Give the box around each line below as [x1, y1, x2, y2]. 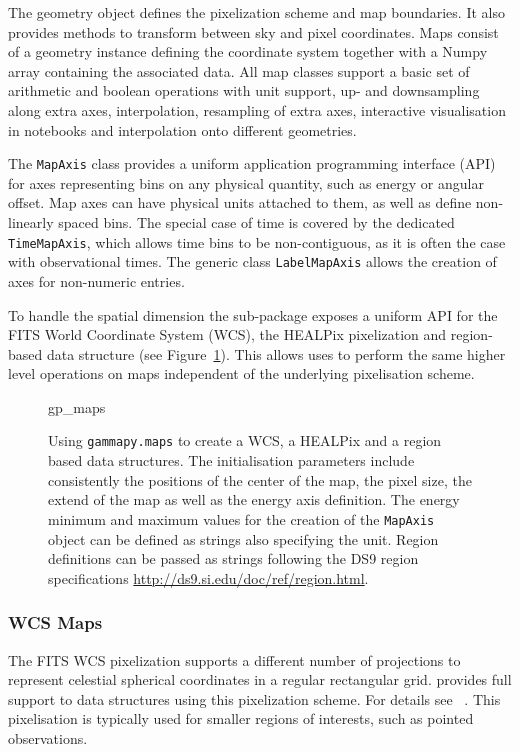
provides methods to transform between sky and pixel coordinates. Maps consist [8, 21, 499, 42]
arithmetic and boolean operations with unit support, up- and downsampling [8, 80, 480, 101]
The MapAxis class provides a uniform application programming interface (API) [8, 153, 496, 174]
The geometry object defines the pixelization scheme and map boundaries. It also [8, 2, 505, 22]
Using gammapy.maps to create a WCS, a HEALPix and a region [48, 430, 442, 451]
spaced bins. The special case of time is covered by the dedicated [58, 212, 455, 232]
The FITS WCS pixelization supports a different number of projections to [8, 649, 461, 670]
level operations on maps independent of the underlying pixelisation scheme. [8, 363, 475, 384]
